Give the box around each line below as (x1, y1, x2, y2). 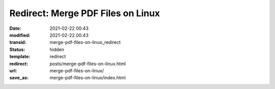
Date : (9, 25, 21, 31)
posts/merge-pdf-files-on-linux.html (49, 61, 126, 67)
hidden (49, 46, 65, 53)
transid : (9, 39, 26, 46)
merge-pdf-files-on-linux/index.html (49, 75, 126, 81)
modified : (9, 32, 31, 38)
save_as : (9, 75, 29, 81)
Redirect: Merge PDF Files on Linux (9, 8, 160, 19)
